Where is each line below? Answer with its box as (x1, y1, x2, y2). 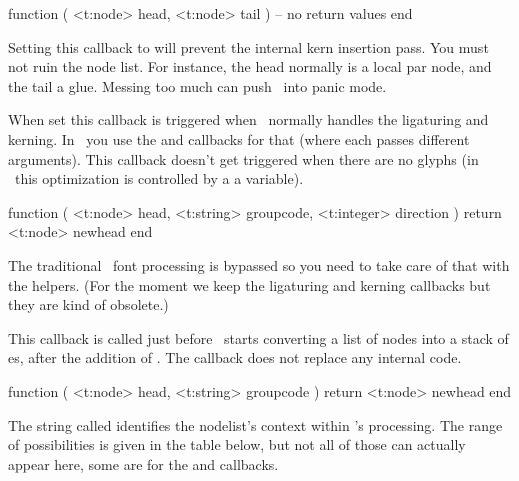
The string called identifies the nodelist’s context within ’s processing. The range (8, 414, 503, 435)
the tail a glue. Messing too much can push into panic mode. (8, 75, 387, 96)
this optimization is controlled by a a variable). (14, 168, 304, 189)
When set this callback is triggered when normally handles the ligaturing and (8, 109, 489, 130)
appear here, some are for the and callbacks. (8, 453, 279, 474)
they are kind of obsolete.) (8, 294, 169, 315)
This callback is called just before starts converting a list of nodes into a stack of (8, 327, 509, 348)
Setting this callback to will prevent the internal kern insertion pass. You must (8, 36, 489, 57)
